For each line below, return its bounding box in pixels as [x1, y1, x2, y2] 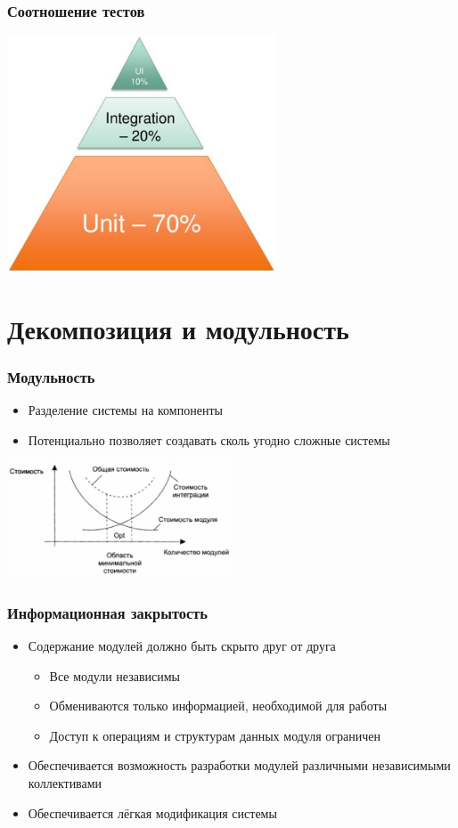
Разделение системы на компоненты [28, 401, 223, 419]
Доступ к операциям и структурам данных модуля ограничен [49, 726, 381, 744]
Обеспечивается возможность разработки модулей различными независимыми [28, 756, 451, 775]
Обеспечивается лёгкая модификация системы [28, 803, 277, 822]
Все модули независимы [49, 666, 180, 685]
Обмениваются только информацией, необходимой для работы [49, 696, 388, 715]
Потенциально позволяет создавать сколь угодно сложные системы [28, 430, 390, 449]
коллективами [28, 774, 102, 792]
